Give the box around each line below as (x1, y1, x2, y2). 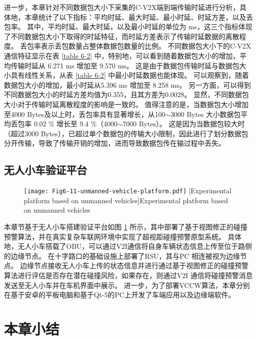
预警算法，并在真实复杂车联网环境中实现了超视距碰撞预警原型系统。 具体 (4, 231, 242, 241)
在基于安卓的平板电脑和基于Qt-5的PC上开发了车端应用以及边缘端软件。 (4, 289, 235, 300)
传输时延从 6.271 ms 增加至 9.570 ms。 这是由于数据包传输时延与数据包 (10, 60, 240, 70)
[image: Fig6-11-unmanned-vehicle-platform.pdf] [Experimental (24, 185, 232, 196)
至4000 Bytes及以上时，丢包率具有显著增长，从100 (4, 109, 166, 119)
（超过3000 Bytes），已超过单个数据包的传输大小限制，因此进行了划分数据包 (4, 128, 249, 138)
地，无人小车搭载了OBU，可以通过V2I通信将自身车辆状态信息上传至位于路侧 (4, 241, 252, 251)
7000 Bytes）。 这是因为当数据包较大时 (123, 118, 245, 129)
